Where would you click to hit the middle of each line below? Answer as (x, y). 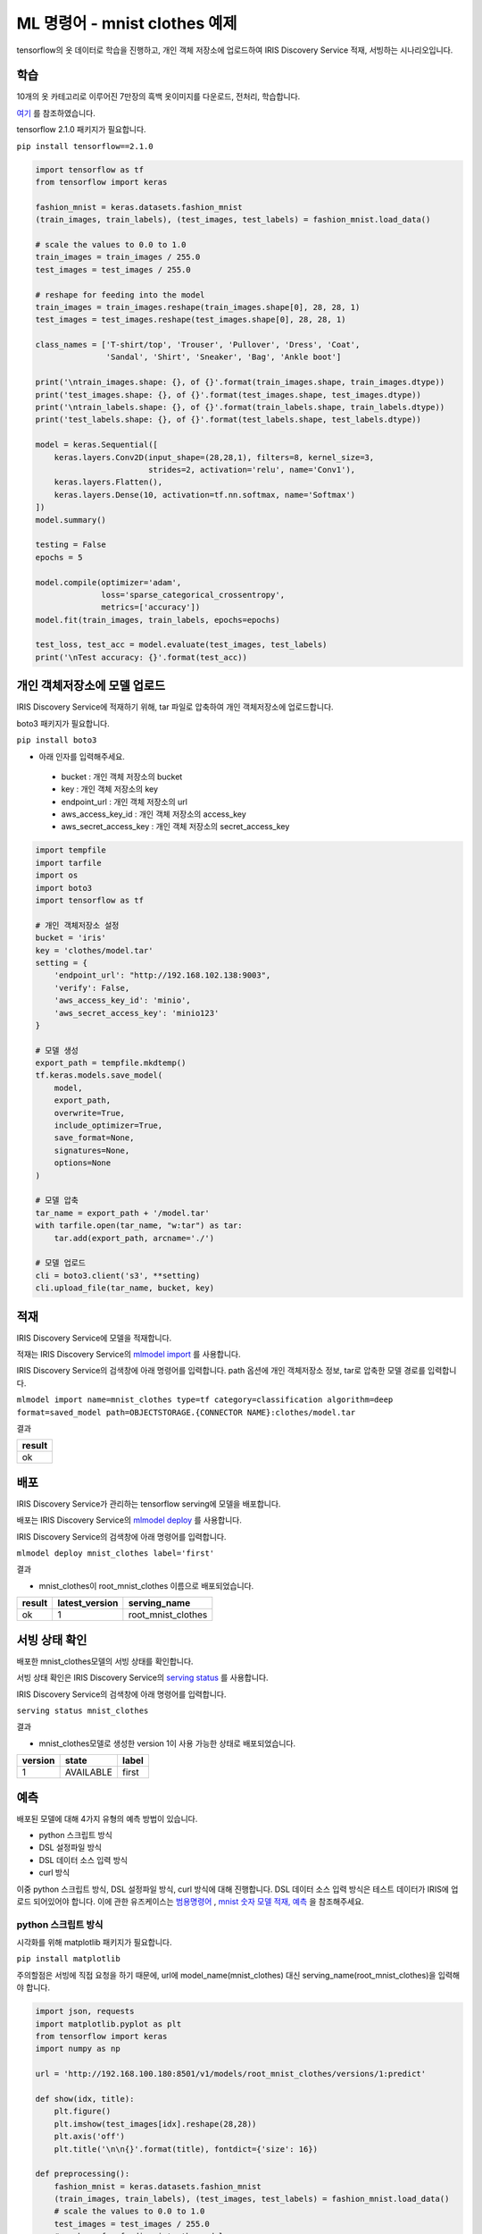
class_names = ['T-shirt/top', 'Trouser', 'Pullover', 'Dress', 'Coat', (198, 345)
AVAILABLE (89, 1772)
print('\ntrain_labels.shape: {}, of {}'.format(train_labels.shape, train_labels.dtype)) (240, 407)
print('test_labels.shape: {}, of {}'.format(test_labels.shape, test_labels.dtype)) (228, 420)
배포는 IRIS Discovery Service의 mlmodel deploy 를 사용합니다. (129, 1520)
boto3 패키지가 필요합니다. (63, 723)
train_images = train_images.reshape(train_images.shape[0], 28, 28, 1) (198, 307)
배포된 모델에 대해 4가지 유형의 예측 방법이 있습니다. (107, 1818)
